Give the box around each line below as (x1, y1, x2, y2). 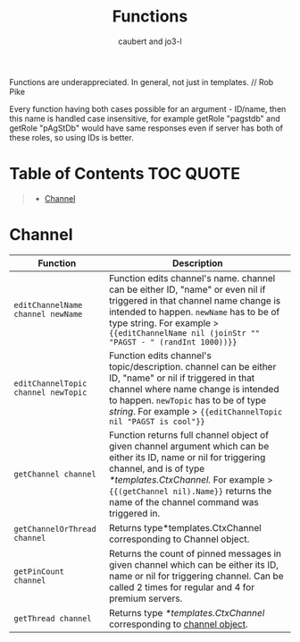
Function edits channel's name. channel (108, 271, 276, 284)
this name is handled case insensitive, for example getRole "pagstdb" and (9, 113, 280, 124)
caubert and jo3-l (118, 36, 182, 47)
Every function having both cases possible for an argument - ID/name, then (9, 103, 287, 114)
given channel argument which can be (108, 440, 270, 452)
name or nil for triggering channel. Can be (108, 569, 284, 582)
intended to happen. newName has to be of (108, 305, 280, 318)
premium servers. (108, 592, 183, 604)
